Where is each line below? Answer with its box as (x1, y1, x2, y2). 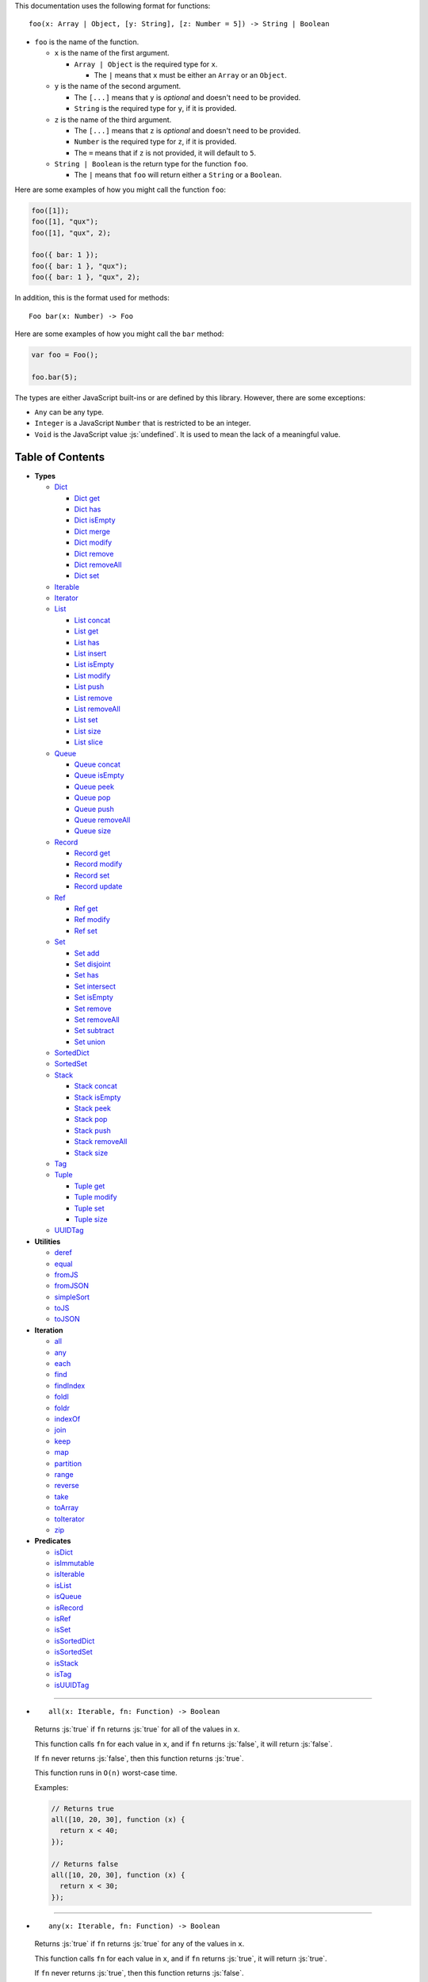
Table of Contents (14, 450, 105, 464)
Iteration (34, 1325, 63, 1335)
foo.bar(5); (31, 373, 78, 381)
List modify (74, 671, 111, 680)
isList (54, 1580, 72, 1590)
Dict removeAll (74, 560, 122, 569)
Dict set (74, 571, 100, 580)
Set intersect (74, 981, 117, 991)
